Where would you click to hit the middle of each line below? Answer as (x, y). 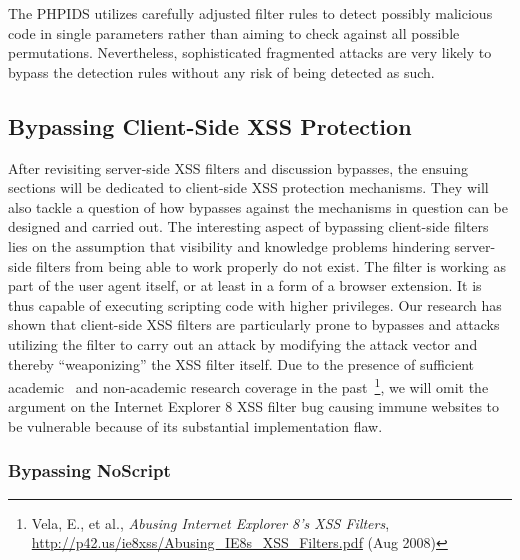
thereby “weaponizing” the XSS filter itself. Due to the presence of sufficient (241, 363)
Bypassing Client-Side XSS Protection (210, 125)
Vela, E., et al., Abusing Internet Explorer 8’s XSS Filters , (210, 522)
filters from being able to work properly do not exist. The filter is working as (271, 265)
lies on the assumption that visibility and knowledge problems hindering (229, 245)
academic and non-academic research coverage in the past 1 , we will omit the (248, 385)
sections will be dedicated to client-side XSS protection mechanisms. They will (248, 187)
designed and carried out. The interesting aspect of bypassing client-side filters (248, 226)
